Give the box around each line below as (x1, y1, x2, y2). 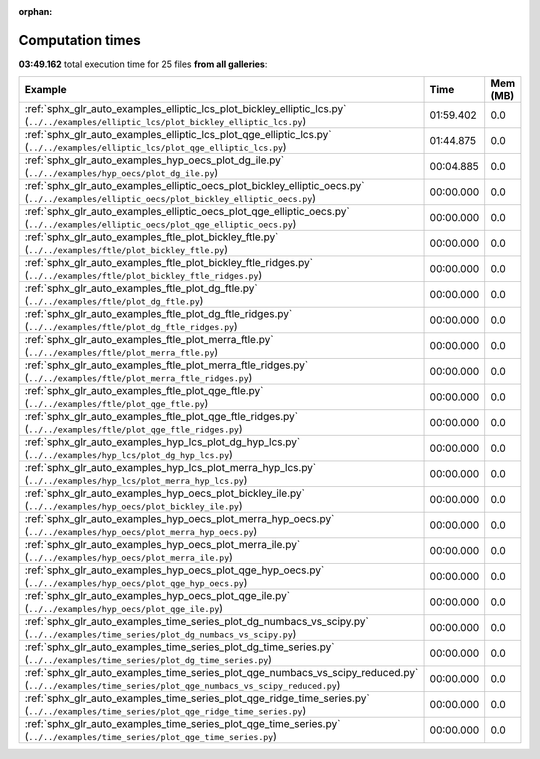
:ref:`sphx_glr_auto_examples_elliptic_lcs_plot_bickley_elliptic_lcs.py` (24, 102, 347, 116)
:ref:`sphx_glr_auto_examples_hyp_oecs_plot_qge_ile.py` (24, 589, 290, 603)
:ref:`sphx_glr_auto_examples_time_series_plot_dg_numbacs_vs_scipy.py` (24, 615, 369, 629)
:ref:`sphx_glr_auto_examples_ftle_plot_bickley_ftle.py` (24, 230, 279, 244)
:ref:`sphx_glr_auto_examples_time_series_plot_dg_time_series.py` (24, 640, 335, 654)
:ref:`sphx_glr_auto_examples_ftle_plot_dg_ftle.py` (24, 281, 259, 295)
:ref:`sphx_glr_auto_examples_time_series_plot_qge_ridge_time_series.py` (24, 691, 370, 705)
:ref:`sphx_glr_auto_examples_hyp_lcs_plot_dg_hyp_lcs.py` (24, 435, 301, 449)
